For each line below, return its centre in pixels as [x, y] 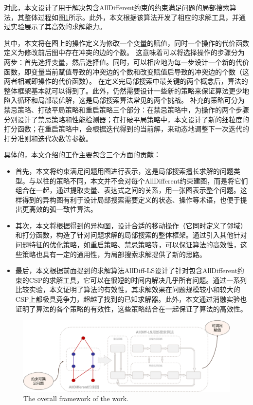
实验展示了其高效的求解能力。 [58, 27]
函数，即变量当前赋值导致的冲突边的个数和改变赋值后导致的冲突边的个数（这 [126, 71]
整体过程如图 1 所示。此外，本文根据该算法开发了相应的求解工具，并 [131, 17]
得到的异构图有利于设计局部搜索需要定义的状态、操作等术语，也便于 [131, 199]
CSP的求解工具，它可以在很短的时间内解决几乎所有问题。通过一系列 [138, 280]
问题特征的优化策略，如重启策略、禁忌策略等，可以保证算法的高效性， [128, 245]
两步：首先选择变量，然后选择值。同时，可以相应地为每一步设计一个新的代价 [126, 62]
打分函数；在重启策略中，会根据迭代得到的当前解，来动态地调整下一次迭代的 [126, 129]
